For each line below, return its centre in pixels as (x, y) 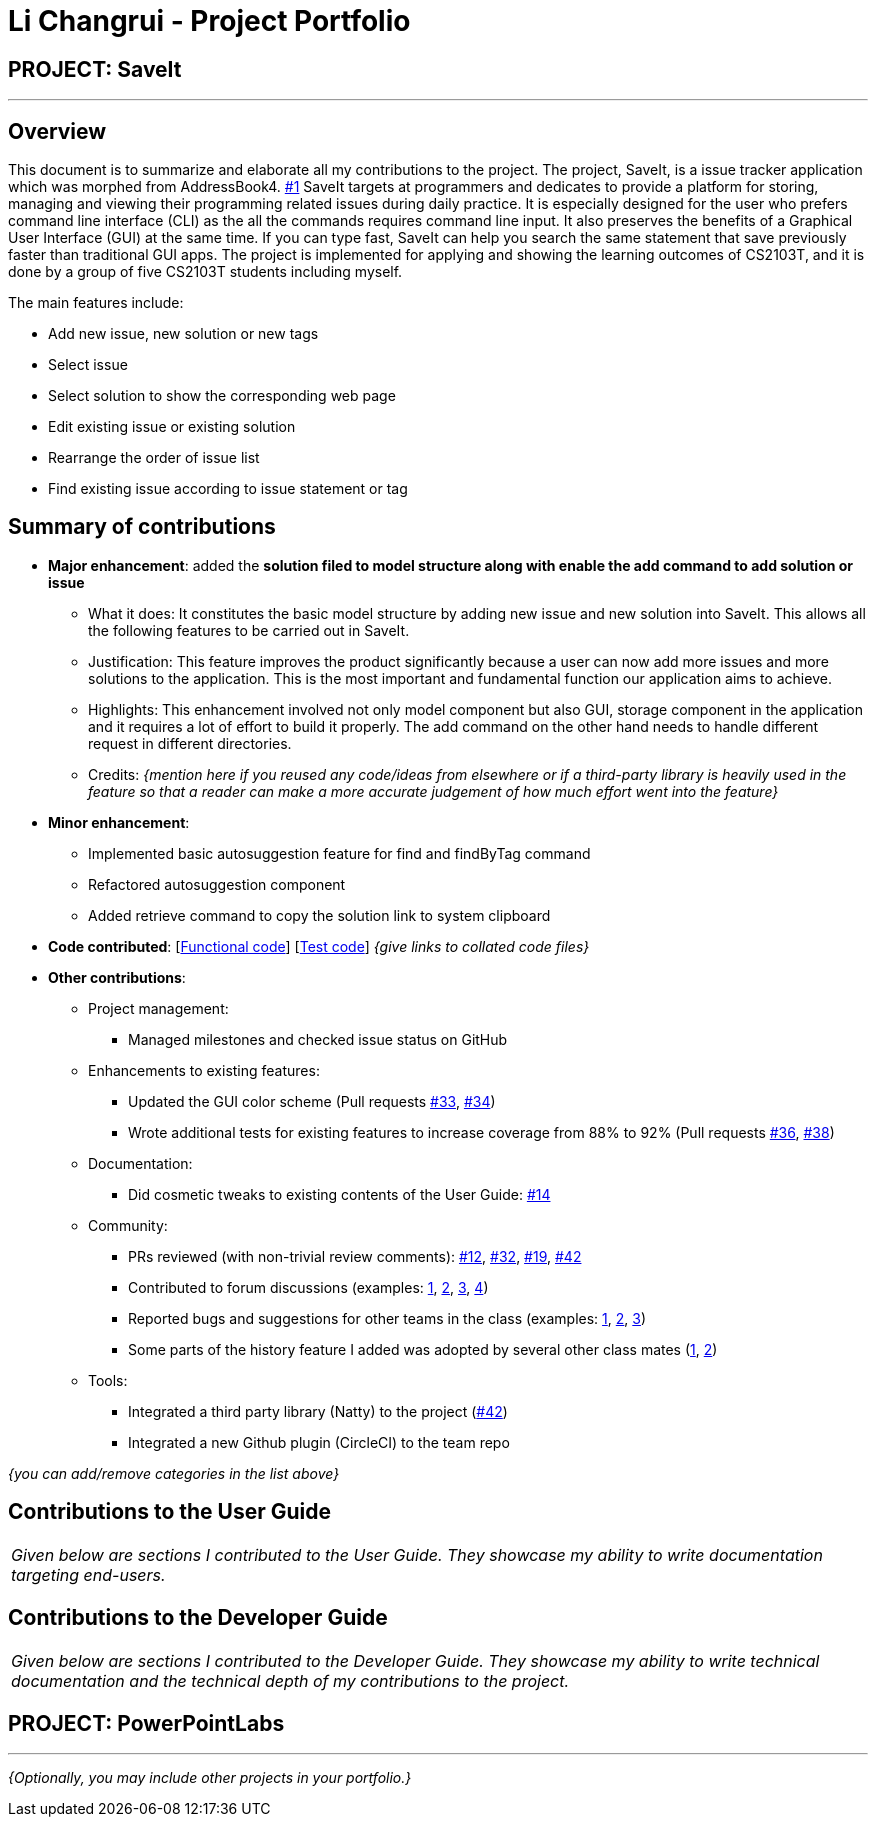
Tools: (108, 1380)
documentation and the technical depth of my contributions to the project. (290, 1680)
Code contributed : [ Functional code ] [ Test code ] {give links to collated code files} (319, 946)
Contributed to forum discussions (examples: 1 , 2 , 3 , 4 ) (308, 1287)
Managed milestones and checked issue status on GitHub (318, 1039)
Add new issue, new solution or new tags (183, 334)
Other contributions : (117, 977)
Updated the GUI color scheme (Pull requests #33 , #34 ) (312, 1101)
